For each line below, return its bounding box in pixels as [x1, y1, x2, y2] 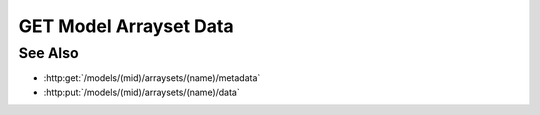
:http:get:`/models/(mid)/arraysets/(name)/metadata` [43, 72, 261, 84]
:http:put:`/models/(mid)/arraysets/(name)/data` [43, 86, 240, 98]
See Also [18, 44, 79, 62]
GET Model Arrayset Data [18, 15, 234, 37]
